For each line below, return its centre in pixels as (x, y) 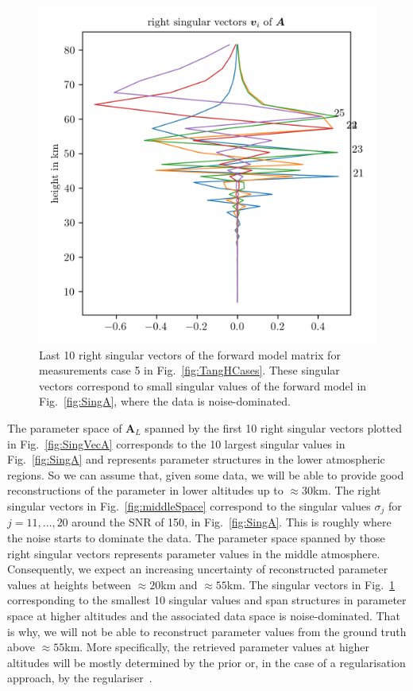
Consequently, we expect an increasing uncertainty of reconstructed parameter (198, 569)
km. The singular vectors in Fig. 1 (311, 584)
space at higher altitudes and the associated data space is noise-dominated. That (204, 615)
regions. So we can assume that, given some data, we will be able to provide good (206, 474)
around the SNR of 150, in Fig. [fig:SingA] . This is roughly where (232, 522)
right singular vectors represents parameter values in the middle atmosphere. (194, 553)
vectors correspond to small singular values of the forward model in (203, 385)
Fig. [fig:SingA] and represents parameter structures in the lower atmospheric (196, 459)
